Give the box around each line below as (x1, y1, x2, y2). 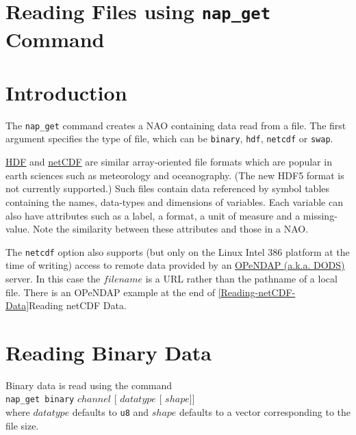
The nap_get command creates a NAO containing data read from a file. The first (5, 118, 346, 132)
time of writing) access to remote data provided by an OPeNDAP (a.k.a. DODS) (5, 258, 345, 272)
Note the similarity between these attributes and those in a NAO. (33, 222, 309, 236)
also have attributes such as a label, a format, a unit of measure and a (5, 208, 301, 222)
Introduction (5, 78, 127, 106)
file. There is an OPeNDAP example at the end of (5, 285, 215, 299)
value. (5, 222, 30, 236)
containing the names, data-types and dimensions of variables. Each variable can (5, 194, 343, 209)
